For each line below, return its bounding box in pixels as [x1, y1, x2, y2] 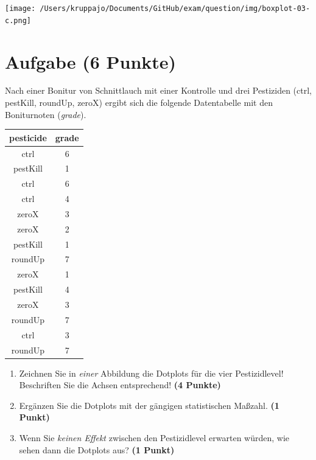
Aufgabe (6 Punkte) [5, 49, 177, 74]
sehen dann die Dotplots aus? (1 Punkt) [19, 443, 175, 456]
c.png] [5, 16, 31, 25]
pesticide [9, 131, 47, 144]
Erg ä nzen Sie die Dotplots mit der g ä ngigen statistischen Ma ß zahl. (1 [19, 399, 279, 411]
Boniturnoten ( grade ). [5, 108, 86, 120]
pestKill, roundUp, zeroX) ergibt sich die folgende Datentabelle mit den [5, 96, 273, 109]
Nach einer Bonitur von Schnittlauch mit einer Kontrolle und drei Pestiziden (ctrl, [5, 84, 312, 97]
